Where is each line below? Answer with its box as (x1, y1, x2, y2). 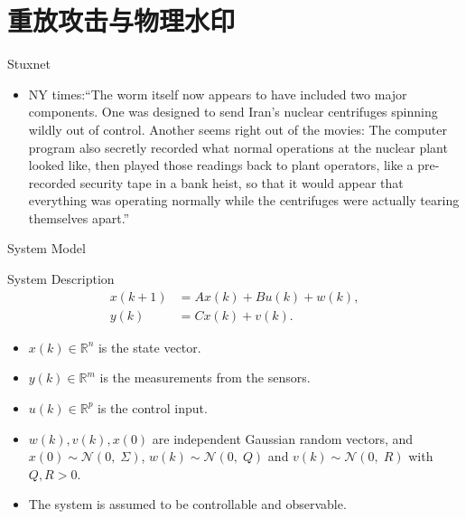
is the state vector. (98, 337, 201, 356)
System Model (7, 239, 86, 258)
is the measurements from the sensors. (99, 368, 311, 387)
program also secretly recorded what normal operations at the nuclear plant (28, 137, 448, 156)
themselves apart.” (28, 208, 130, 227)
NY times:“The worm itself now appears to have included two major (28, 84, 407, 103)
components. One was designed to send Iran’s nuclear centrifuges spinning (28, 102, 438, 121)
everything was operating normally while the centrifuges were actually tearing (28, 191, 460, 210)
